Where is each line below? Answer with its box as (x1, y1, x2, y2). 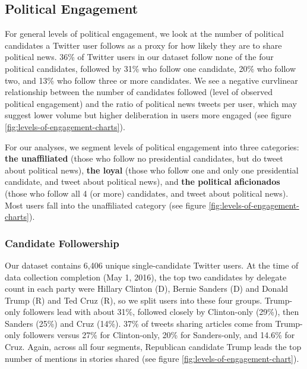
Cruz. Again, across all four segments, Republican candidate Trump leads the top (5, 340, 302, 353)
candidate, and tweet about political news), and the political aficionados (5, 175, 280, 188)
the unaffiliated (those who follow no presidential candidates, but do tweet (5, 152, 283, 165)
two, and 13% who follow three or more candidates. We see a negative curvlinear (5, 74, 298, 86)
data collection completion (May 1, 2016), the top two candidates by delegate (5, 270, 287, 283)
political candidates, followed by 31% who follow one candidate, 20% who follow (5, 62, 296, 74)
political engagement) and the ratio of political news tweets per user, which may (5, 97, 297, 109)
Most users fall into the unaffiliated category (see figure (5, 198, 206, 211)
